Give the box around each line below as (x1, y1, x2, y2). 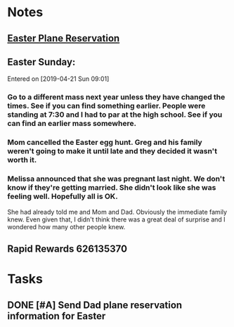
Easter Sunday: (7, 56, 76, 68)
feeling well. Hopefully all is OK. (7, 191, 118, 201)
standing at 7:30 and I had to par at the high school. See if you (7, 110, 223, 120)
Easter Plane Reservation (7, 32, 120, 44)
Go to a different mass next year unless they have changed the (7, 92, 226, 102)
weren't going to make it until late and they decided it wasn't (7, 146, 218, 156)
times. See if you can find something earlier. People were (7, 101, 206, 111)
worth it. (7, 155, 37, 165)
